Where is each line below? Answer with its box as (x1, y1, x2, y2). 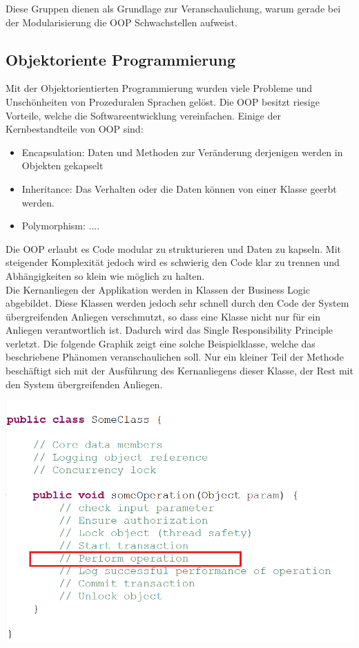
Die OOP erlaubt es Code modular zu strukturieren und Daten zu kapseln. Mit (6, 241, 341, 256)
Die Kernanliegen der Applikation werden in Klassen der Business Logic (6, 282, 310, 296)
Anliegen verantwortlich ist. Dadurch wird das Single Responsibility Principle (6, 323, 333, 337)
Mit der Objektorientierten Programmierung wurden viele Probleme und (6, 81, 313, 95)
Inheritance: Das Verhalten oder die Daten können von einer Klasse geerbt (21, 181, 337, 196)
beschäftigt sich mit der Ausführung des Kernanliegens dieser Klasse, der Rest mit (6, 363, 353, 378)
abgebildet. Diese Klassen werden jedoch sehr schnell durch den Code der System (6, 296, 349, 310)
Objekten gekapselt (21, 158, 104, 173)
